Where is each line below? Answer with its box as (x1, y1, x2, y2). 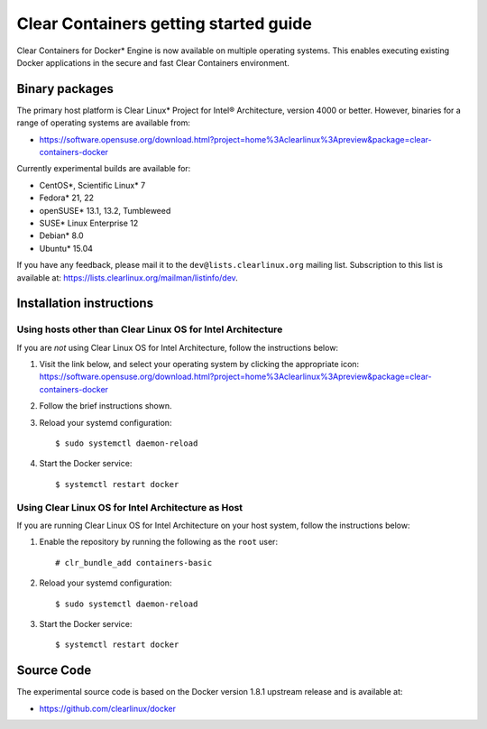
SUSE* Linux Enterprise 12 (39, 217, 139, 228)
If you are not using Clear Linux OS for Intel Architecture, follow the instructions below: (16, 342, 338, 353)
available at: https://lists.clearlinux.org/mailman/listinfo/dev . (16, 272, 238, 283)
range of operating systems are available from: (16, 117, 191, 128)
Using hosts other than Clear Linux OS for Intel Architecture (16, 323, 283, 336)
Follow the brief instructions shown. (39, 401, 172, 411)
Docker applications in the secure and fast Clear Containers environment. (16, 57, 290, 68)
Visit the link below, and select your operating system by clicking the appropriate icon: (39, 359, 360, 370)
